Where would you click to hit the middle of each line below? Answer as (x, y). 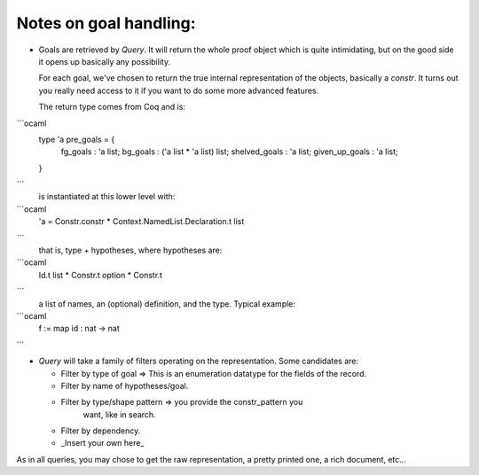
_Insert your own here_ (102, 443)
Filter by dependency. (101, 431)
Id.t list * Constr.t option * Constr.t (101, 275)
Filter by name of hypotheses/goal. (125, 385)
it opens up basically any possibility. (105, 61)
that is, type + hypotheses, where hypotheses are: (130, 250)
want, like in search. (119, 414)
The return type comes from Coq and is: (112, 107)
